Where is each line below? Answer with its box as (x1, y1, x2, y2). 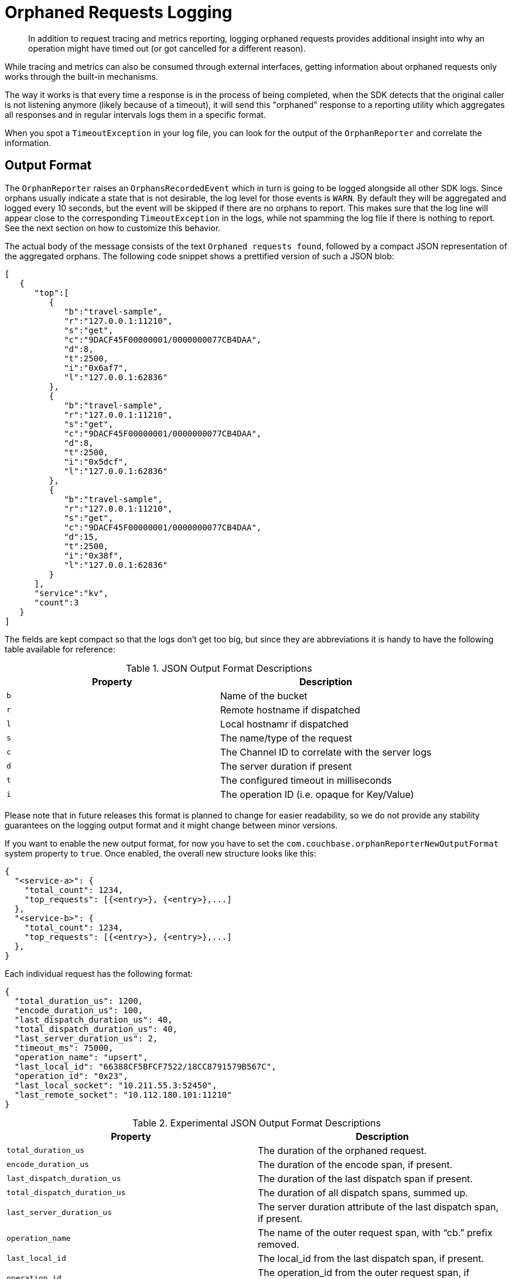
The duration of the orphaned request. (258, 1144, 427, 1156)
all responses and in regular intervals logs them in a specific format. (5, 109, 266, 120)
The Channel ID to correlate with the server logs (220, 746, 432, 758)
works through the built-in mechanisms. (5, 71, 158, 82)
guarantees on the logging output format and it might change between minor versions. (5, 820, 338, 830)
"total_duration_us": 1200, (14, 996, 144, 1006)
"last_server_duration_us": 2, (14, 1033, 158, 1043)
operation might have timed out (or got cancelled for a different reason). (28, 43, 306, 53)
